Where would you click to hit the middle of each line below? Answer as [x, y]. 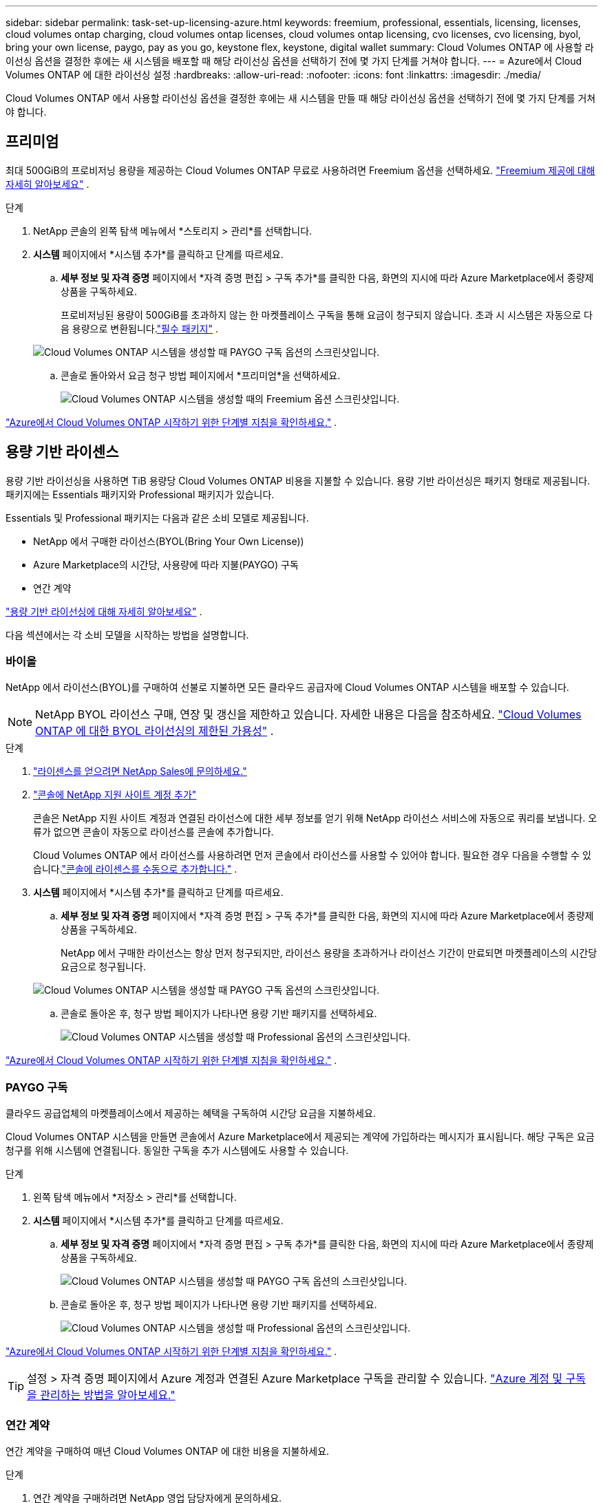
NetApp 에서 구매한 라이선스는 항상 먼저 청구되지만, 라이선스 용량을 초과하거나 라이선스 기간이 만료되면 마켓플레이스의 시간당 [329, 953]
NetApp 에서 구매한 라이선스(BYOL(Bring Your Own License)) [169, 541]
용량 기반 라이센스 [62, 452]
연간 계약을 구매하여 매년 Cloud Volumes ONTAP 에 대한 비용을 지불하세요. [168, 1451]
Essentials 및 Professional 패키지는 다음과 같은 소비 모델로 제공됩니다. [157, 518]
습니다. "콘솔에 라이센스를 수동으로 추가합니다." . [135, 869]
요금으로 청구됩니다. [103, 967]
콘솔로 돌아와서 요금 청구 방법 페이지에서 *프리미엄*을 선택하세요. [201, 375]
